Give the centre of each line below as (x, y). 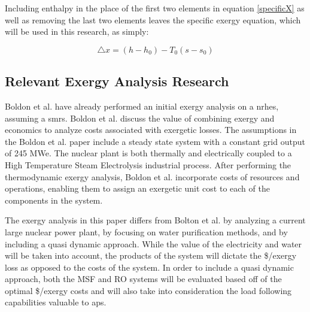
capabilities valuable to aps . (56, 302)
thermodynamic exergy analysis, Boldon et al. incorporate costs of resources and (152, 176)
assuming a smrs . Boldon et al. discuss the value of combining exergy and (140, 118)
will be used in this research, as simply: (77, 31)
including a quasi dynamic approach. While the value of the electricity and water (154, 243)
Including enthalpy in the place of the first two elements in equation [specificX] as (155, 8)
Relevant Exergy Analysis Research (117, 81)
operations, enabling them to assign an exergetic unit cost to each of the (137, 188)
